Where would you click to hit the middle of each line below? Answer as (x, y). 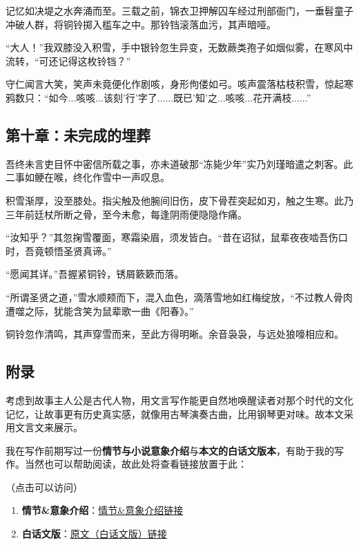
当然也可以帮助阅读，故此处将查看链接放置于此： (136, 464)
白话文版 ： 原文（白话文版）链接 (94, 534)
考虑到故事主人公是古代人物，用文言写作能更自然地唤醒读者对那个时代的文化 (179, 400)
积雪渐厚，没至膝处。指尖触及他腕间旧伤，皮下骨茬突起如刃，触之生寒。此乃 (179, 200)
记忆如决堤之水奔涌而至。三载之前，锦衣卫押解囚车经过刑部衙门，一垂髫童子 (179, 10)
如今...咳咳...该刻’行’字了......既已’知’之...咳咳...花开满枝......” (180, 97)
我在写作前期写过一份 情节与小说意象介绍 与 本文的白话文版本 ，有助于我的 (170, 450)
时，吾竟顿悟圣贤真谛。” (59, 250)
